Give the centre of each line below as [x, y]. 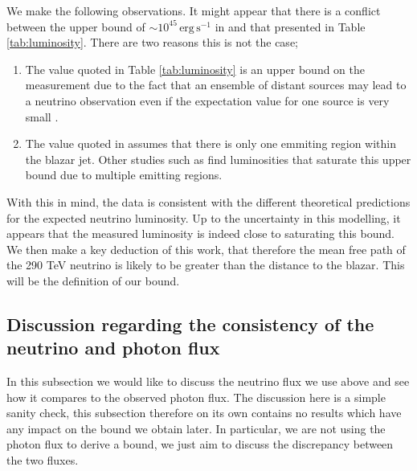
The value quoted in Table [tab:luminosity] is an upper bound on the [195, 69]
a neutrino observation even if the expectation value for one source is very [207, 100]
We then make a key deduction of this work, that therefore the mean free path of [206, 249]
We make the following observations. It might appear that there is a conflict [194, 10]
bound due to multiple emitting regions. [124, 175]
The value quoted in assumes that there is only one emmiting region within [211, 143]
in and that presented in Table [290, 26]
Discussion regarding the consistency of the [190, 324]
